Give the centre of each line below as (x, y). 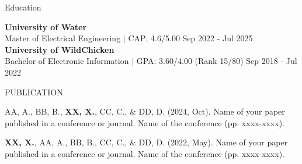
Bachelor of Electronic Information (67, 61)
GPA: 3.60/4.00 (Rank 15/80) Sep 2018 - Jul (217, 61)
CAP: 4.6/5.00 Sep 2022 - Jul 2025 (190, 38)
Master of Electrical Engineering (63, 38)
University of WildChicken (60, 49)
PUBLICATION (34, 92)
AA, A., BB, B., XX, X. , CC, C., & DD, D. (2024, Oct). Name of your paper (145, 111)
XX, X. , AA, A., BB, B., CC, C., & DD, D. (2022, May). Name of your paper (146, 142)
